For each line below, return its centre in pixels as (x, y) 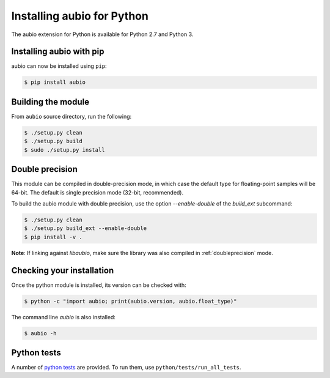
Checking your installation (63, 270)
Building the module (50, 102)
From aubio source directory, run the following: (71, 116)
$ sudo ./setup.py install (64, 150)
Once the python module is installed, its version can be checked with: (99, 285)
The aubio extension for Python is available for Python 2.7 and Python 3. (102, 34)
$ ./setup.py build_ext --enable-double (85, 228)
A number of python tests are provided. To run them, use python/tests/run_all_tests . (126, 368)
